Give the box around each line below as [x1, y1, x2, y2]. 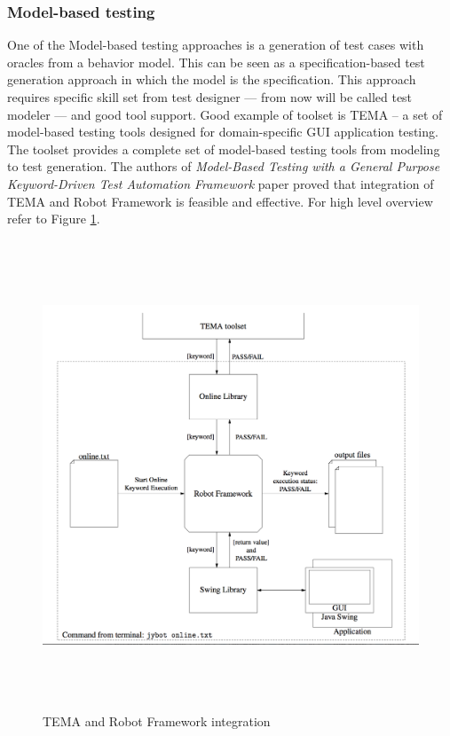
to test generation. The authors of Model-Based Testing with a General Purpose [7, 157, 440, 176]
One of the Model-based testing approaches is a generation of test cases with [7, 35, 424, 54]
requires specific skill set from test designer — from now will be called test [7, 88, 413, 106]
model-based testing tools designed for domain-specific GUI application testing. [7, 122, 438, 141]
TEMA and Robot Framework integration [43, 712, 271, 731]
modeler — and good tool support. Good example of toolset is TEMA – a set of [7, 105, 443, 123]
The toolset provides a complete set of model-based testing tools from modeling [7, 139, 440, 158]
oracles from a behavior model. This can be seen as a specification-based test [7, 52, 425, 71]
